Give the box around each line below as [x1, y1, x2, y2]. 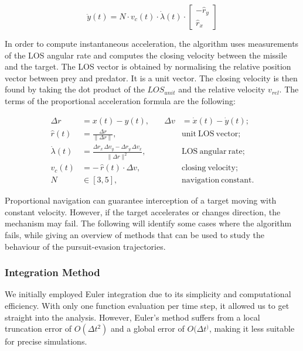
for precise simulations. [5, 335, 87, 347]
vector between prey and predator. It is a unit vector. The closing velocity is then [5, 71, 298, 84]
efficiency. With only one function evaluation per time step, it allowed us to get [5, 299, 290, 311]
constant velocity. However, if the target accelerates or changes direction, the [5, 205, 281, 218]
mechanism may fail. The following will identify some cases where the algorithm [5, 217, 292, 229]
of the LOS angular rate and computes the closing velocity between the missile [5, 49, 287, 61]
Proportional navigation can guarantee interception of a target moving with [5, 194, 277, 207]
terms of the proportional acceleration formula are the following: [5, 94, 236, 106]
